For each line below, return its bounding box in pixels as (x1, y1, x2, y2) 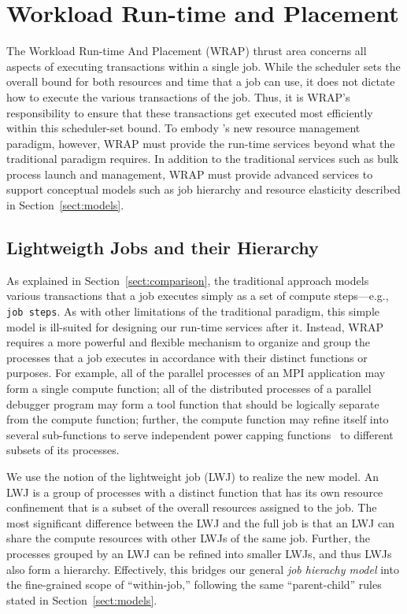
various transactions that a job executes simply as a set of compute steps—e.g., (6, 287, 389, 304)
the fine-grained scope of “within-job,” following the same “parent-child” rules (6, 576, 382, 593)
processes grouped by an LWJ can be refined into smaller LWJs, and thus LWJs (6, 546, 392, 562)
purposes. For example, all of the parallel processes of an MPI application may (6, 364, 386, 381)
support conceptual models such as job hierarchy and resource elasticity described (6, 181, 401, 198)
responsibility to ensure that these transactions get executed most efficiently (6, 104, 373, 120)
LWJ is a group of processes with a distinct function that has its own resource (6, 483, 383, 500)
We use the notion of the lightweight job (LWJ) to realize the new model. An (6, 468, 379, 485)
